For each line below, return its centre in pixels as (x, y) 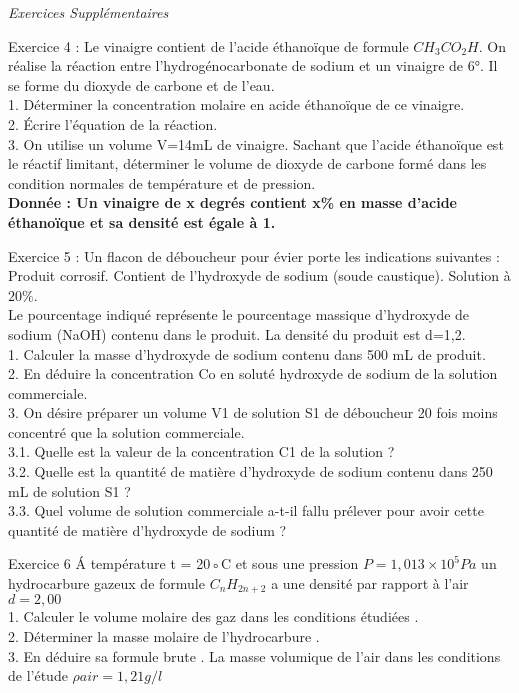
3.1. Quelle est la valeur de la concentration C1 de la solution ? (201, 451)
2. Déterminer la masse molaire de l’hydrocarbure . (164, 636)
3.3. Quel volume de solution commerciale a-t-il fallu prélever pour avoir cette (246, 510)
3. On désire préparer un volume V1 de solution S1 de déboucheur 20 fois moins (253, 412)
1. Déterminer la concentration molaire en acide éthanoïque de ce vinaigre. (236, 104)
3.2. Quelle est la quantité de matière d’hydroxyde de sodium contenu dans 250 (250, 471)
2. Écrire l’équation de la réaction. (113, 123)
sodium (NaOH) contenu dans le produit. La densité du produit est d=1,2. (237, 333)
